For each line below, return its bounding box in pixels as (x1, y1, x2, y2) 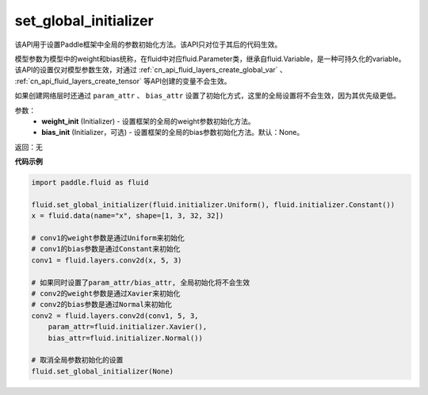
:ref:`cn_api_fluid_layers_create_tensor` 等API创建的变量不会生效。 (14, 76, 231, 86)
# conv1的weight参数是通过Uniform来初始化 (31, 234, 185, 242)
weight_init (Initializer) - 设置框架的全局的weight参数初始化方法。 (41, 116, 255, 126)
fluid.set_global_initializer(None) (31, 366, 174, 376)
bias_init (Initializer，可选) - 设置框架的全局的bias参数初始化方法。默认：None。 (41, 128, 304, 137)
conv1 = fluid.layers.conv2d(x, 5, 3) (31, 255, 182, 265)
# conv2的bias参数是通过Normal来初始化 (31, 300, 172, 309)
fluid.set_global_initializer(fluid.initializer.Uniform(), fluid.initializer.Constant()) (31, 200, 396, 209)
